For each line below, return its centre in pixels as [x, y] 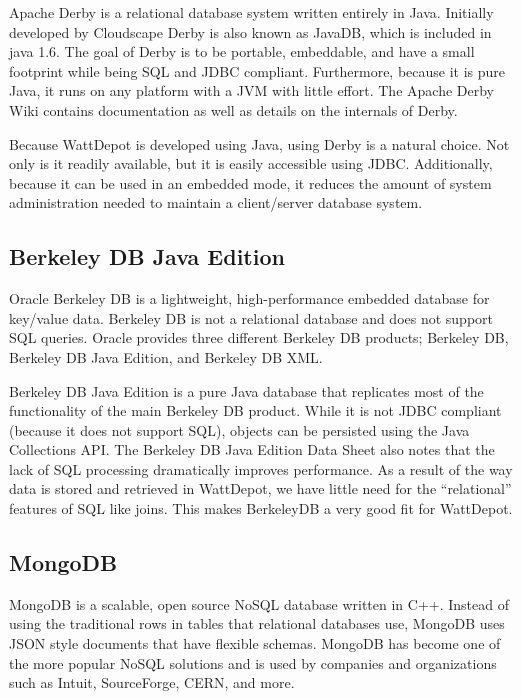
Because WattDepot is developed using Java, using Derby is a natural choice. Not [259, 143]
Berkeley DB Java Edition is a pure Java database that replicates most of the [246, 390]
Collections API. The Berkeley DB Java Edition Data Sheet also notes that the [252, 449]
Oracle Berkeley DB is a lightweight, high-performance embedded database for [249, 298]
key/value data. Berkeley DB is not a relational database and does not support [251, 317]
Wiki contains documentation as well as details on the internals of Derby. [233, 109]
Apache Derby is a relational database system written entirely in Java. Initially [251, 12]
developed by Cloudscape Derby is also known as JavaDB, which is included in [250, 31]
